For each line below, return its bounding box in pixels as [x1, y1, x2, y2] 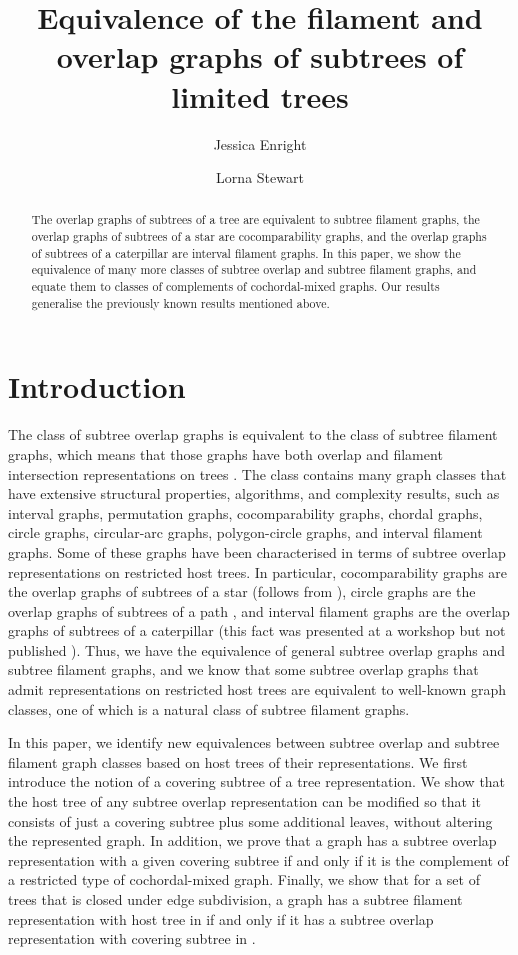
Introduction [8, 366, 186, 407]
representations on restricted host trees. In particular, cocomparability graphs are [8, 561, 508, 582]
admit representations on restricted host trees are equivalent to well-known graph [8, 679, 507, 700]
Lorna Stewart [216, 167, 304, 188]
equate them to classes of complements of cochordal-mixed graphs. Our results [31, 278, 440, 295]
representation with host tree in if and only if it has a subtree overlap [8, 908, 434, 929]
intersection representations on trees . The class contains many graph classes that [8, 463, 507, 484]
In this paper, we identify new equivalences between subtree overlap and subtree [8, 732, 500, 753]
